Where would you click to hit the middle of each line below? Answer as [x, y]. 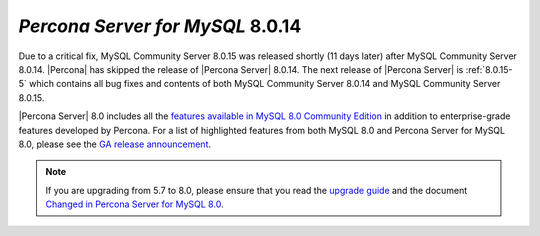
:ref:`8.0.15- [489, 69]
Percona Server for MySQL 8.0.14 [160, 26]
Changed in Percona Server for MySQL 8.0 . [134, 204]
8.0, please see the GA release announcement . [115, 144]
